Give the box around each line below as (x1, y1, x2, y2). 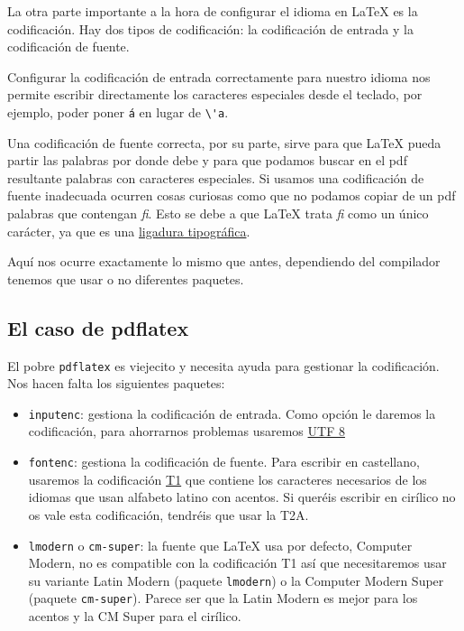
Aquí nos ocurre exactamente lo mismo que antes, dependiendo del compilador (7, 252, 441, 271)
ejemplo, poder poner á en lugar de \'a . (7, 102, 229, 121)
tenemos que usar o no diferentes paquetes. (7, 269, 244, 288)
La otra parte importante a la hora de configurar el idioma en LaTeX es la (7, 2, 418, 20)
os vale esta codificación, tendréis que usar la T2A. (28, 505, 309, 524)
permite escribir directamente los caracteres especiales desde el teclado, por (7, 85, 423, 104)
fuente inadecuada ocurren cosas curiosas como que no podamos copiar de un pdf (7, 186, 456, 205)
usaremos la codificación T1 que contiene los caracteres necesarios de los (28, 469, 427, 488)
